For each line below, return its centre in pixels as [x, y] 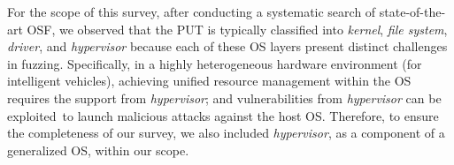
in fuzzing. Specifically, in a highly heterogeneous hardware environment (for [215, 63]
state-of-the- [412, 11]
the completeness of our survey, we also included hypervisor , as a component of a [226, 133]
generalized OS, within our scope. [98, 150]
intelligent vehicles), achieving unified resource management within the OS [209, 81]
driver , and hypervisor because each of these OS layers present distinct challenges [227, 46]
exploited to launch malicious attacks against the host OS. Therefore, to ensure [223, 115]
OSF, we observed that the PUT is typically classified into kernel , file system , [237, 29]
